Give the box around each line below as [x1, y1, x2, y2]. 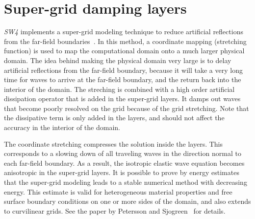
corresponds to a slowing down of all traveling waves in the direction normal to [4, 148, 241, 158]
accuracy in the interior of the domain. [4, 122, 120, 132]
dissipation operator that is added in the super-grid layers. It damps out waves [4, 93, 241, 104]
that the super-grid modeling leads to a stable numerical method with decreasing [4, 177, 247, 187]
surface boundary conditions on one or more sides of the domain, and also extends [4, 196, 251, 206]
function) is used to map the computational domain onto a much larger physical [4, 45, 245, 56]
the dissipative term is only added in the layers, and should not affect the [4, 112, 225, 123]
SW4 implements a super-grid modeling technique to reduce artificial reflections [4, 26, 243, 37]
